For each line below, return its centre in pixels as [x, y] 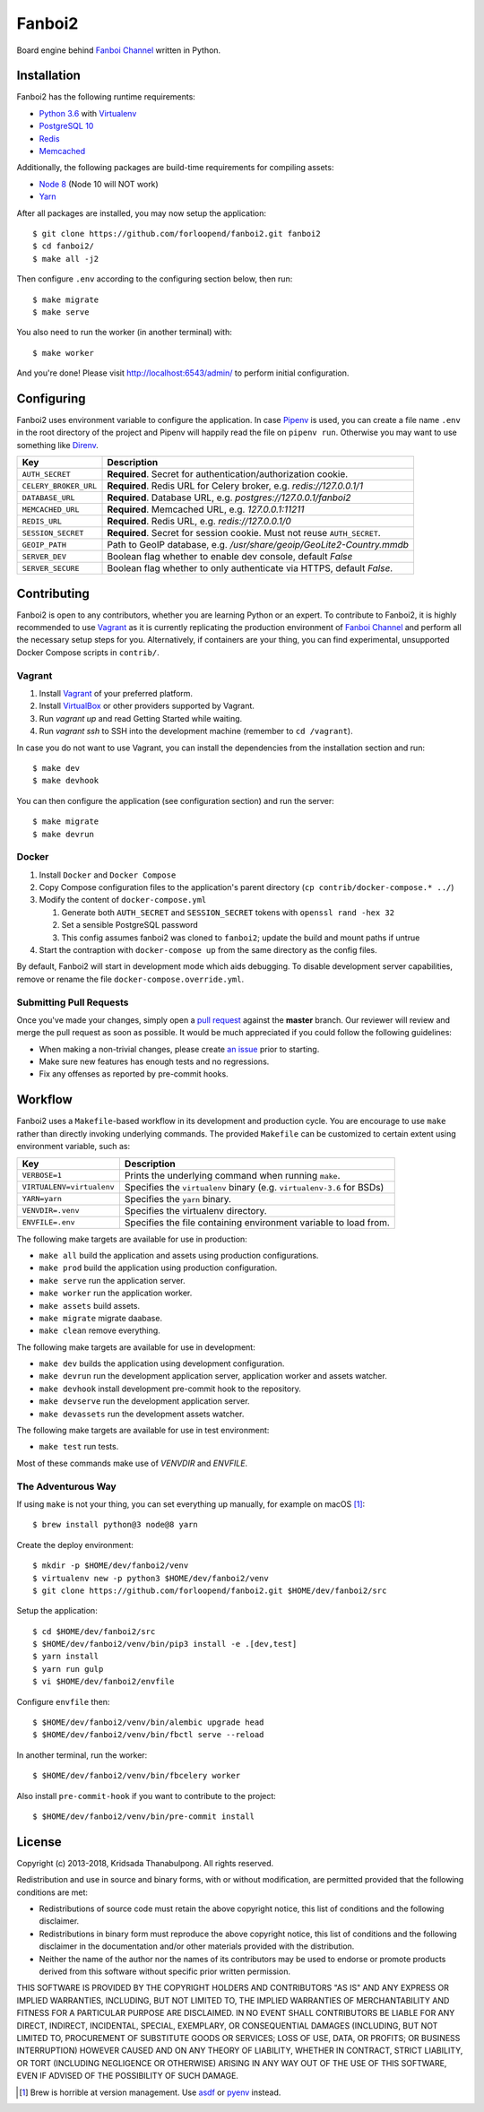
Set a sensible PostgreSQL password [130, 925]
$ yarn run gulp [68, 1669]
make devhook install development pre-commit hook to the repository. [170, 1389]
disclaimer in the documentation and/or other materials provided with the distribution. [197, 1946]
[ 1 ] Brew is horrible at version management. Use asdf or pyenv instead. [150, 2092]
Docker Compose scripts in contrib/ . [88, 652]
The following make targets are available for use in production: [132, 1239]
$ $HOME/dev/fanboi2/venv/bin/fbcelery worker [137, 1776]
